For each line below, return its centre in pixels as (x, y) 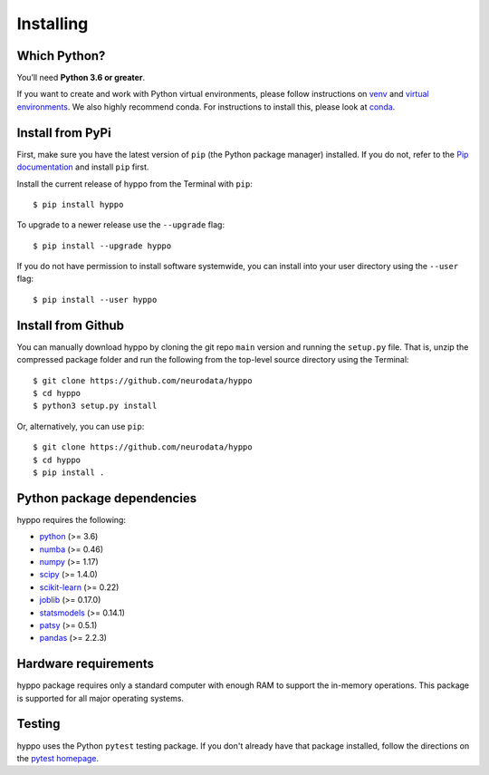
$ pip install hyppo (78, 204)
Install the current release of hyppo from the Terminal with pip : (135, 184)
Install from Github (71, 325)
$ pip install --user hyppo (95, 300)
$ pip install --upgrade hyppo (102, 246)
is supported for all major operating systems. (101, 698)
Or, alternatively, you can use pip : (81, 426)
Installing (53, 24)
